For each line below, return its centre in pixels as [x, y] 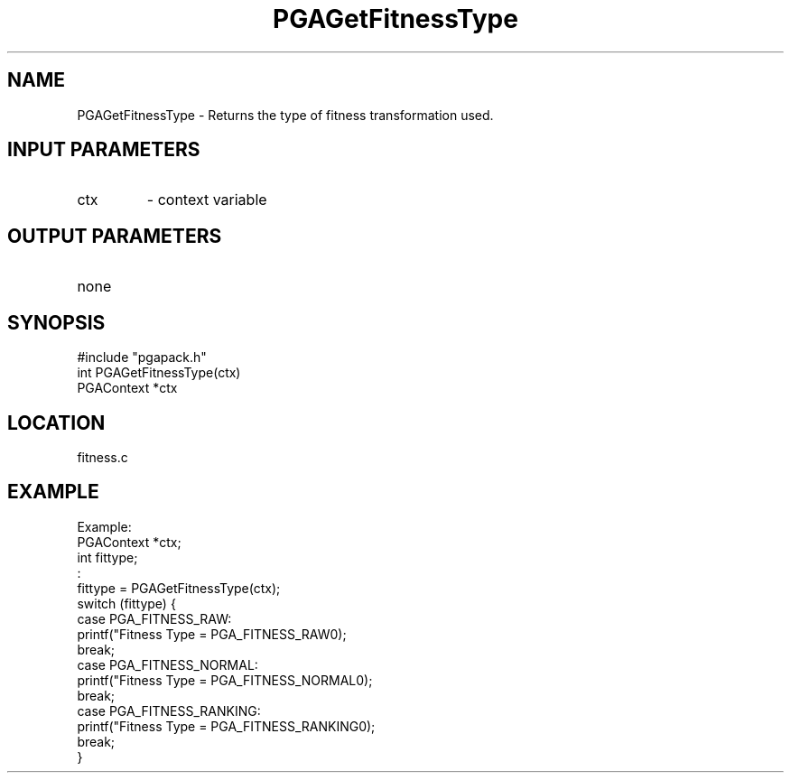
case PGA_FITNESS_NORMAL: [168, 664]
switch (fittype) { [126, 603]
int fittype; [107, 557]
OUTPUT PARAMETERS [115, 236]
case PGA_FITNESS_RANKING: [169, 710]
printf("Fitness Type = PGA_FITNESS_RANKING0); [226, 726]
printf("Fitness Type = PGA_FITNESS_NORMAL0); [225, 680]
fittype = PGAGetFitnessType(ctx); [179, 588]
